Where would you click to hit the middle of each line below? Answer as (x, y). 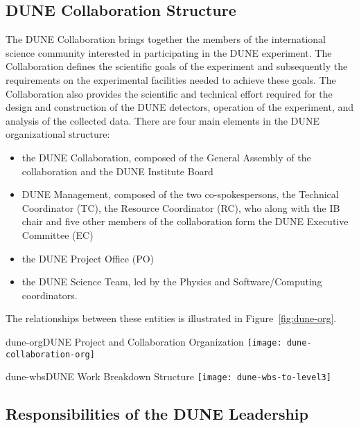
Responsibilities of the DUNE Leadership (157, 414)
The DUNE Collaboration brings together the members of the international (166, 39)
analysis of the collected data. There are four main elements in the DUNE (163, 120)
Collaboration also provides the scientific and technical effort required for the (169, 93)
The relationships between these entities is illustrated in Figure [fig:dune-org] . (171, 318)
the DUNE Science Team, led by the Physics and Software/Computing (172, 282)
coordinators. (50, 295)
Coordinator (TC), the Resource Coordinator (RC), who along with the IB (181, 207)
